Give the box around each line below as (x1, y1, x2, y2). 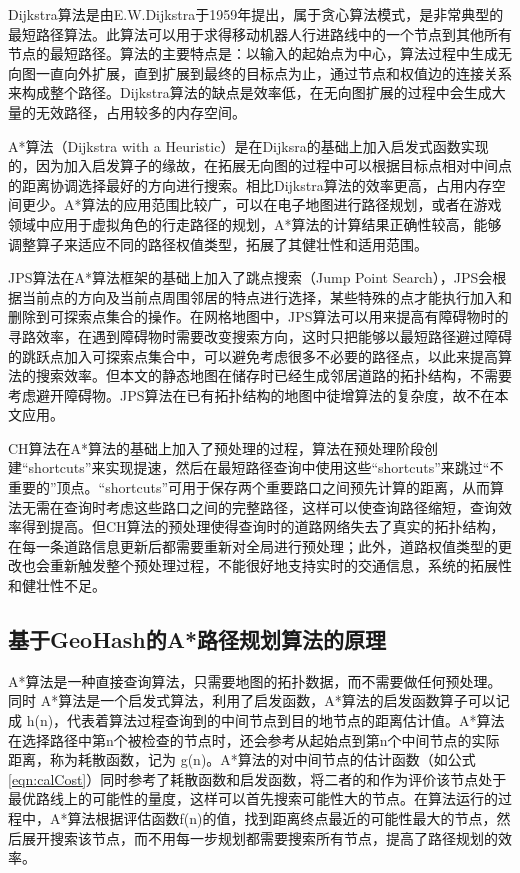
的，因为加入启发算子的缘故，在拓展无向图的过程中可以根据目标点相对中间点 (8, 155, 512, 176)
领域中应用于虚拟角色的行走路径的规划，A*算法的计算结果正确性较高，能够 (8, 213, 502, 234)
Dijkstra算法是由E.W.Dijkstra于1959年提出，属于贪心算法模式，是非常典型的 (8, 4, 504, 24)
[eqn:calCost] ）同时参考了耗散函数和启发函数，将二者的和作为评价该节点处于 (8, 768, 507, 789)
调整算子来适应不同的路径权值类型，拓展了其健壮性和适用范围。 (8, 233, 428, 254)
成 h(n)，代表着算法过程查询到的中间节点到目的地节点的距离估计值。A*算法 (8, 710, 505, 731)
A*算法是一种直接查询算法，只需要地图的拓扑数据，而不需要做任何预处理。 (8, 670, 502, 691)
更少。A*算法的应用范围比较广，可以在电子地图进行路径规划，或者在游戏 (21, 194, 502, 215)
